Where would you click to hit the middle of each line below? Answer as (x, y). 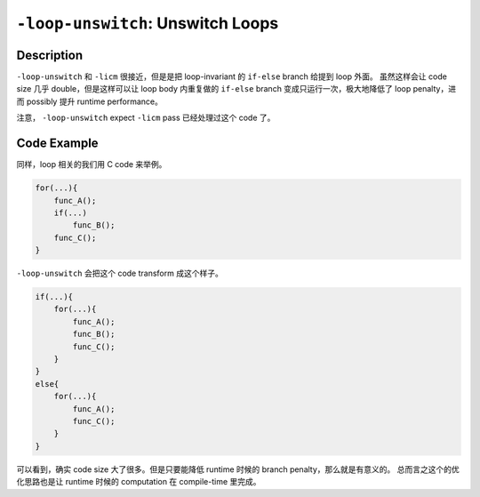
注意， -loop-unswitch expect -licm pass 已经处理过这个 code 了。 (146, 118)
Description (50, 55)
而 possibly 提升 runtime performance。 (90, 101)
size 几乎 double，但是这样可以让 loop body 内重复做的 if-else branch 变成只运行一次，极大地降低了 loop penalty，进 (236, 89)
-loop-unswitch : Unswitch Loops (148, 23)
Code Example (57, 144)
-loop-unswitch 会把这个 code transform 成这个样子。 (120, 273)
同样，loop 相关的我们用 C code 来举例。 (92, 164)
